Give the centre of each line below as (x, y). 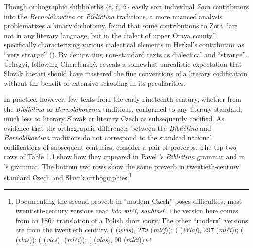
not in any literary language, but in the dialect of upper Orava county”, (111, 35)
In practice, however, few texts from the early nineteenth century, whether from (123, 99)
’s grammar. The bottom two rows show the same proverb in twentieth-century (122, 166)
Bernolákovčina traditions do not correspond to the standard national (108, 137)
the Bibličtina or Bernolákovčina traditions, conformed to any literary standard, (123, 108)
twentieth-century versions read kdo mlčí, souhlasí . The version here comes (127, 210)
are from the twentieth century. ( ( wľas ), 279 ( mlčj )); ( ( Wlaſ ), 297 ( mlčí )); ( (129, 230)
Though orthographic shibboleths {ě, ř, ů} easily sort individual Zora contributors (126, 6)
